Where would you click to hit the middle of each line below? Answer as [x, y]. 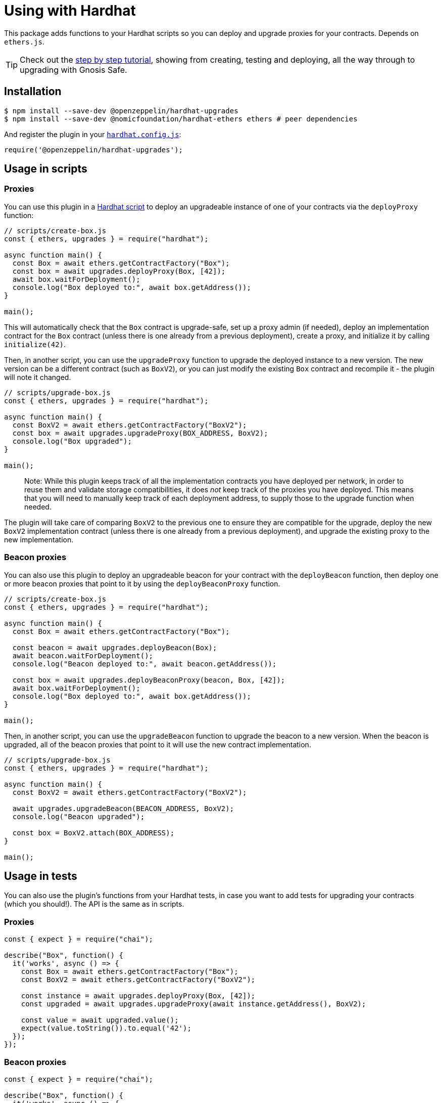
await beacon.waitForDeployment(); [83, 655]
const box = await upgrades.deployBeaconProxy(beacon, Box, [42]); [149, 680]
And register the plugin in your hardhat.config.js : [93, 134]
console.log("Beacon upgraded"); [79, 816]
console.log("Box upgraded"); [72, 441]
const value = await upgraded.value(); [100, 1020]
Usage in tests [41, 876]
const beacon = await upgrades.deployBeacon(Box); [115, 647]
